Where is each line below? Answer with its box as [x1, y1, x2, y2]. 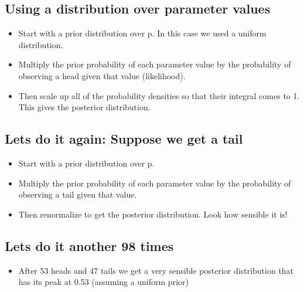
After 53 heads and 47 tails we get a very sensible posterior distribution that [18, 264, 294, 276]
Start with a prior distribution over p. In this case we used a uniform [18, 27, 267, 39]
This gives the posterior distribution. [18, 101, 151, 113]
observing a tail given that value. [18, 188, 137, 201]
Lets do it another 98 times [5, 236, 174, 254]
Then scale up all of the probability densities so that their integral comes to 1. [18, 89, 300, 101]
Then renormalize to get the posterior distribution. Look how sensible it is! [18, 208, 288, 220]
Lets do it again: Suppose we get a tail [5, 130, 243, 148]
